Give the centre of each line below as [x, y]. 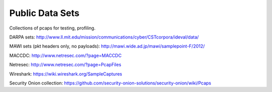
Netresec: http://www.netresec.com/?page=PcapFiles [65, 64]
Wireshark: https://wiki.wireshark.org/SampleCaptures [66, 74]
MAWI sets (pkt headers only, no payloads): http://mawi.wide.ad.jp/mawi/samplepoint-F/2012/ [107, 46]
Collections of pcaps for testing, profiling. [52, 28]
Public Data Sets [45, 13]
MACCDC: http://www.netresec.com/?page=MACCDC [65, 55]
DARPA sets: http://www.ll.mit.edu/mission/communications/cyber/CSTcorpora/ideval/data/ [104, 37]
